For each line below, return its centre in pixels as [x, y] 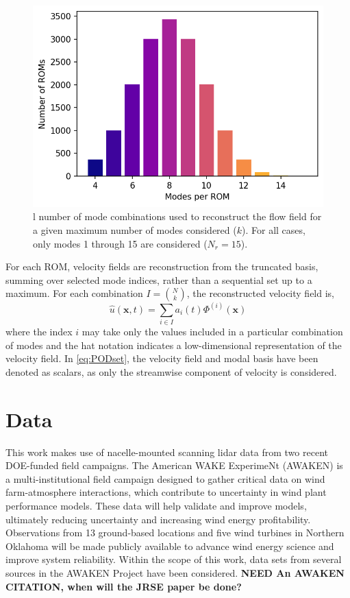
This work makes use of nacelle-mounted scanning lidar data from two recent [167, 452]
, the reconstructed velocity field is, [261, 293]
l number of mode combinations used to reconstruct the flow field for [177, 216]
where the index [39, 332]
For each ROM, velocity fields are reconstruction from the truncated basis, [162, 266]
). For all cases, [274, 230]
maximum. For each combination [74, 293]
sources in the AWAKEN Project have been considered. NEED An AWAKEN [175, 573]
